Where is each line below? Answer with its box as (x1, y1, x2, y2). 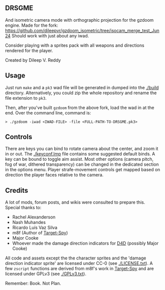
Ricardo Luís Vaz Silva (12, 224, 58, 231)
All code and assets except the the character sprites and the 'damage (5, 255, 146, 261)
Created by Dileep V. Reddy (5, 57, 61, 63)
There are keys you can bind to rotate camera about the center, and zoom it (5, 145, 159, 152)
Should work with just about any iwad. (11, 33, 89, 38)
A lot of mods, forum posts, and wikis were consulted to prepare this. (5, 199, 145, 205)
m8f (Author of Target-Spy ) (12, 230, 68, 236)
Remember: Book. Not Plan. (5, 281, 62, 287)
